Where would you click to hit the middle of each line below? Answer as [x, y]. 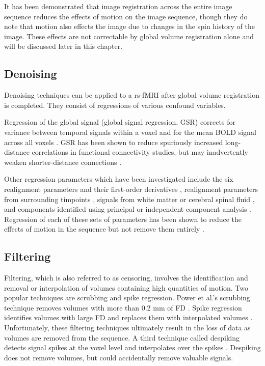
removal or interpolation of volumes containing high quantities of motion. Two [126, 287]
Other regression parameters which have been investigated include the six [119, 179]
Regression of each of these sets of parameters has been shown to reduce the [123, 219]
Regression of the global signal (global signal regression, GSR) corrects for [120, 122]
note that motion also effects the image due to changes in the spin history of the [129, 26]
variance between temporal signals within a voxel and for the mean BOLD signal [130, 132]
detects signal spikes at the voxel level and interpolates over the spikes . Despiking [132, 347]
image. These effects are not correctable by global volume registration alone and [129, 36]
